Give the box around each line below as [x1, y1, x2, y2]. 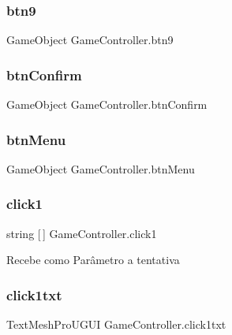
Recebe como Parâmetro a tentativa [6, 251, 180, 268]
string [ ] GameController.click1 [6, 225, 157, 241]
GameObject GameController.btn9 [6, 32, 174, 48]
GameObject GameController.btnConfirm [6, 96, 208, 113]
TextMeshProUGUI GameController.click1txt [6, 316, 226, 333]
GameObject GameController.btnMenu [6, 160, 195, 177]
